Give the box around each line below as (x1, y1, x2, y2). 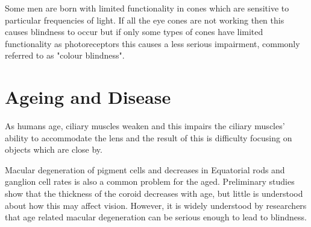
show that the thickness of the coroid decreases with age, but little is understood (5, 187, 303, 200)
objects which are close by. (5, 143, 102, 156)
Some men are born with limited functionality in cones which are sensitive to (5, 2, 289, 14)
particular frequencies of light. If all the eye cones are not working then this (5, 13, 284, 26)
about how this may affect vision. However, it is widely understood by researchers (5, 199, 307, 211)
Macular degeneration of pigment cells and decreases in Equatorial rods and (5, 163, 285, 176)
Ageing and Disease (5, 85, 171, 109)
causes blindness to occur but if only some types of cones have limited (5, 25, 263, 38)
